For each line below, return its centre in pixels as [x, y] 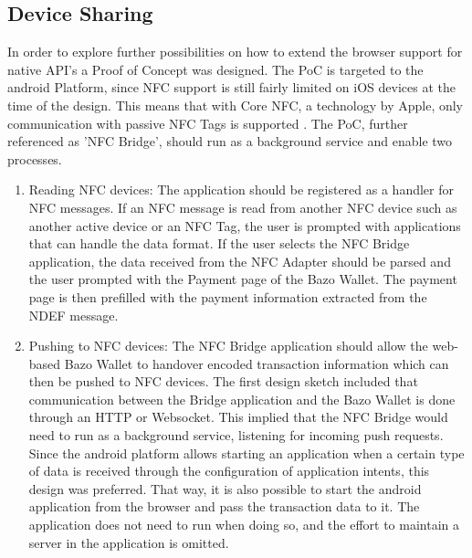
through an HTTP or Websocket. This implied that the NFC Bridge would [238, 417]
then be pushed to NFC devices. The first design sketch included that [223, 381]
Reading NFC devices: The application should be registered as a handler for [241, 190]
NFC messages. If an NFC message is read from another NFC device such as [243, 207]
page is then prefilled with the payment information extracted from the [228, 296]
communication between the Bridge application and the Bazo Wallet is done [242, 399]
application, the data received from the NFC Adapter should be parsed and [240, 261]
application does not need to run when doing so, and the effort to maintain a [244, 525]
